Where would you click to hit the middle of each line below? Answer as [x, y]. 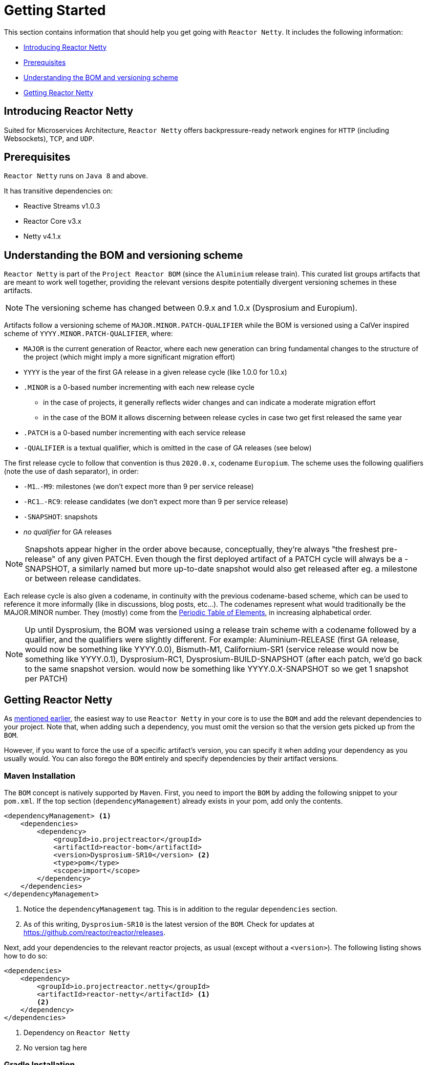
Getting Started [55, 10]
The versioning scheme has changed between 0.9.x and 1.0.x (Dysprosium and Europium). [191, 308]
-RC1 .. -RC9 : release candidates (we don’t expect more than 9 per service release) [156, 502]
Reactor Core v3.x [53, 221]
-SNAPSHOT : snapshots [61, 517]
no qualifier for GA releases [68, 532]
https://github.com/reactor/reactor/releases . [95, 932]
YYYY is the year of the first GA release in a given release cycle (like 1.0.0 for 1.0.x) [155, 372]
